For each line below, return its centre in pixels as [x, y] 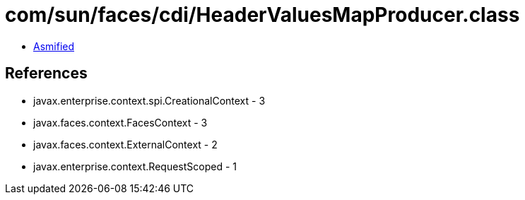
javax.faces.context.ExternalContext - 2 [125, 144]
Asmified [54, 46]
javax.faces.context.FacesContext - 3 [120, 122]
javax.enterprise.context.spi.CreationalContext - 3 [149, 100]
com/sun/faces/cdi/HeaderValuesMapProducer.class [262, 15]
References [46, 73]
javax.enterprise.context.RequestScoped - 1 [135, 166]
